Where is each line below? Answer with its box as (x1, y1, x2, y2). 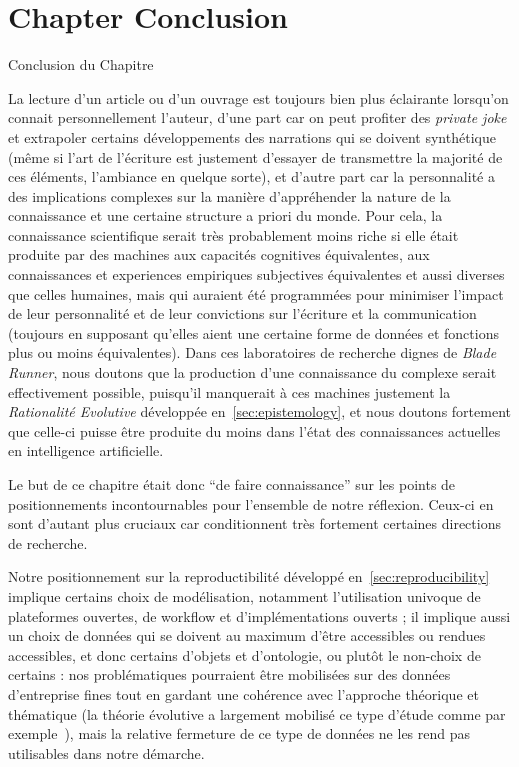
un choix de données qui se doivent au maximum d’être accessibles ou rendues (8, 625, 486, 646)
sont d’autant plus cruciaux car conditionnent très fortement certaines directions (8, 513, 501, 534)
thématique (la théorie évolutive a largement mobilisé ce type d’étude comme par (8, 703, 506, 724)
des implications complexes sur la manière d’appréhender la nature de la (8, 185, 451, 206)
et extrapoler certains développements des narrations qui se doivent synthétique (8, 126, 496, 147)
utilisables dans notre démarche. (8, 742, 205, 763)
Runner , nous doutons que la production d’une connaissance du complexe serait (8, 362, 497, 383)
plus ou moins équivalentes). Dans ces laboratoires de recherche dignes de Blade (8, 342, 497, 363)
